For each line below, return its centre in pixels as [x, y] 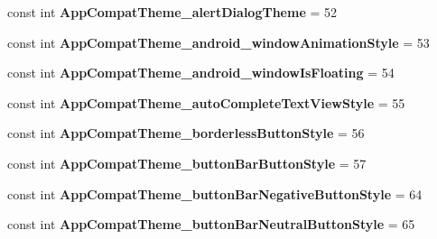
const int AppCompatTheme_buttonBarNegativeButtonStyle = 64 [215, 193]
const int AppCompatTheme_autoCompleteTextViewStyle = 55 [206, 102]
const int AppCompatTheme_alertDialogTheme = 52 [172, 12]
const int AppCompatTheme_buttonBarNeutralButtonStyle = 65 [211, 224]
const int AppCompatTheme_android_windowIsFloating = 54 [201, 73]
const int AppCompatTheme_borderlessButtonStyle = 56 [186, 133]
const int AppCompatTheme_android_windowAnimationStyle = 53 [218, 42]
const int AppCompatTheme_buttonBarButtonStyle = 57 [187, 163]
